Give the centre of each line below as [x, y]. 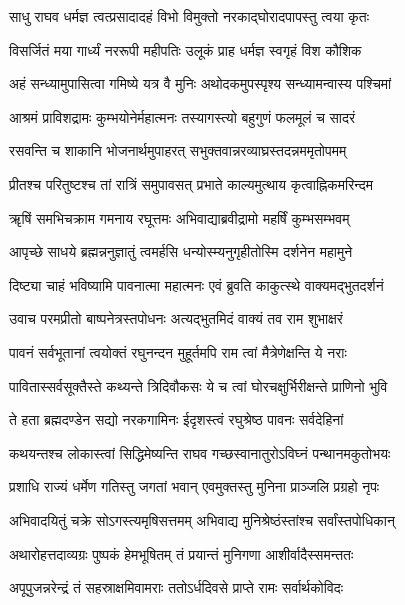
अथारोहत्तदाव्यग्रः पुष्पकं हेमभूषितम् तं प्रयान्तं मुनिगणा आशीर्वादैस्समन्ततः [181, 553]
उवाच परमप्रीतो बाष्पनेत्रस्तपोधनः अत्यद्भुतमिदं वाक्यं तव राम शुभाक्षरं [176, 318]
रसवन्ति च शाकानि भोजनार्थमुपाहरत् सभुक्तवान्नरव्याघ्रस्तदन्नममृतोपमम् [178, 150]
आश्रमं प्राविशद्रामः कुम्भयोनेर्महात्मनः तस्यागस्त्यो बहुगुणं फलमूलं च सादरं [182, 116]
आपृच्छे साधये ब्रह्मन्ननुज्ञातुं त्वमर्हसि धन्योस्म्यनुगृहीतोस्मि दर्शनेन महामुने [181, 251]
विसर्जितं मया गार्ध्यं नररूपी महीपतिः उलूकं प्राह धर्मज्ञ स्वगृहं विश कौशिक [185, 49]
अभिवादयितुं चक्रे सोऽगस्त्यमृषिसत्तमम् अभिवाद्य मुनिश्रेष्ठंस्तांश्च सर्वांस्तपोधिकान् [202, 519]
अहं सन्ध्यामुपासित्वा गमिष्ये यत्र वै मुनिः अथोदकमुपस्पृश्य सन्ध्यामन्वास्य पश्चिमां [200, 83]
